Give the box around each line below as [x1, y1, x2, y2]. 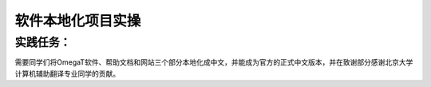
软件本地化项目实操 [14, 12, 141, 30]
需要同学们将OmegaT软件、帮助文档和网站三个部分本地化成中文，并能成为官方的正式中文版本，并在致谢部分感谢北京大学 [14, 57, 413, 67]
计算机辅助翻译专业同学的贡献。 [14, 69, 120, 78]
